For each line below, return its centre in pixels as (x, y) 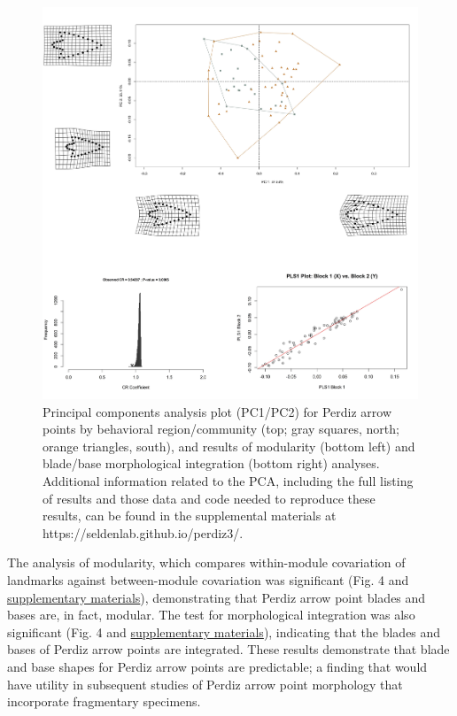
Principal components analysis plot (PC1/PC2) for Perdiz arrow (217, 411)
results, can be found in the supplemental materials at (190, 516)
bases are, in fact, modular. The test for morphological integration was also (211, 615)
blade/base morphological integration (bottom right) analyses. (211, 463)
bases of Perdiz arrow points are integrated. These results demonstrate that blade (228, 649)
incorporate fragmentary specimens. (104, 701)
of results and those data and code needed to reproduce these (209, 498)
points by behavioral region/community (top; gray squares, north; (221, 429)
